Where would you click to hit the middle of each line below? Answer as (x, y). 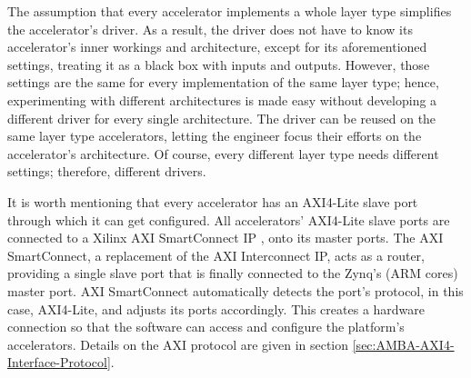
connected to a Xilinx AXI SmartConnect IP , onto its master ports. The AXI (225, 238)
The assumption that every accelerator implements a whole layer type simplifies (230, 11)
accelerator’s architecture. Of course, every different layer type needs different (223, 153)
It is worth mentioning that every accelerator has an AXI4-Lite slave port (213, 201)
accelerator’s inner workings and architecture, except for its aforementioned (217, 47)
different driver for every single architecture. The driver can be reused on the (222, 118)
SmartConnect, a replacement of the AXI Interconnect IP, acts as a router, (216, 255)
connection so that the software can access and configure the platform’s (206, 327)
